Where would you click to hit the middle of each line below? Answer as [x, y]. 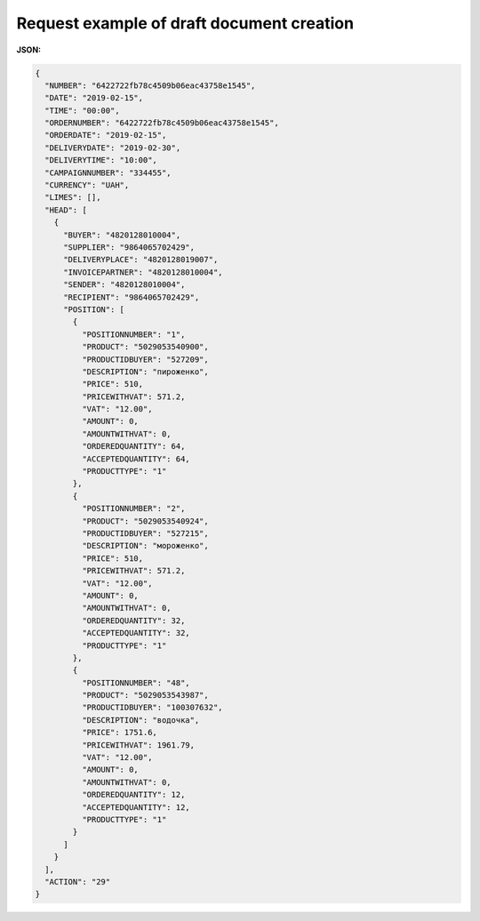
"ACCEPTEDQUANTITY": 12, [136, 807]
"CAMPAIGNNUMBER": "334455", [108, 172]
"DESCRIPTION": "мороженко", [145, 546]
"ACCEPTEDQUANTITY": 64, [136, 459]
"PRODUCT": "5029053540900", [145, 347]
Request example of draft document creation [185, 23]
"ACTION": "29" [78, 881]
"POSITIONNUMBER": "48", [136, 683]
